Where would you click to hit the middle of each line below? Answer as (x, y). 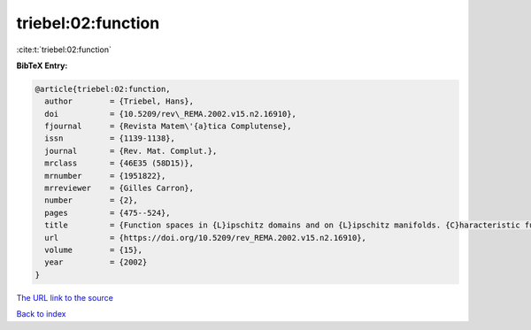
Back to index (41, 314)
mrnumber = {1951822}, (105, 176)
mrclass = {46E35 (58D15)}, (119, 163)
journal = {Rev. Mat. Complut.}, (131, 151)
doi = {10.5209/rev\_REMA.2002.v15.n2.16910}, (170, 114)
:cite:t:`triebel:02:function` (64, 50)
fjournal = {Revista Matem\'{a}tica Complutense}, (168, 127)
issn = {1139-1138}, (110, 138)
